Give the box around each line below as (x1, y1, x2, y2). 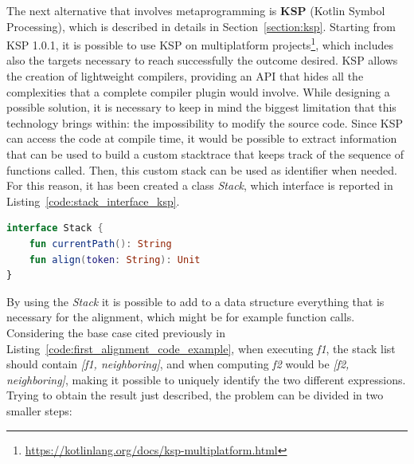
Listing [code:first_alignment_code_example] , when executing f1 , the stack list (6, 340, 396, 356)
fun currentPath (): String (29, 238, 172, 250)
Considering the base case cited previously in (6, 324, 225, 340)
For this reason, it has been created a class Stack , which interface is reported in (6, 177, 393, 194)
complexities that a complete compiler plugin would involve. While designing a (6, 83, 390, 100)
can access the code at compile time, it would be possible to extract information (6, 130, 397, 147)
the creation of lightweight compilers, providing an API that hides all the (6, 68, 364, 85)
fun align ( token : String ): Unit (29, 254, 201, 265)
